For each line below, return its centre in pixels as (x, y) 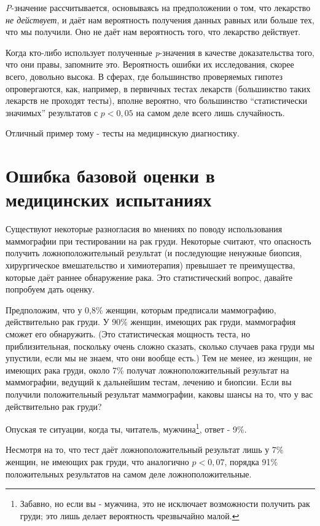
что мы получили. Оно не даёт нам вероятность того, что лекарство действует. (153, 32)
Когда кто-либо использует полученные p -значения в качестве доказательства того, (160, 52)
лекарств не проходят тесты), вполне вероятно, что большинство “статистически (157, 100)
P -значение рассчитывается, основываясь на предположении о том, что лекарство (158, 7)
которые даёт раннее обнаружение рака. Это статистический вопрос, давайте (149, 277)
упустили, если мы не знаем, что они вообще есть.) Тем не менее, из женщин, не (159, 358)
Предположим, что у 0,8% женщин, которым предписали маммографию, (141, 309)
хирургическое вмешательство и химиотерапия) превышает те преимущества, (150, 265)
